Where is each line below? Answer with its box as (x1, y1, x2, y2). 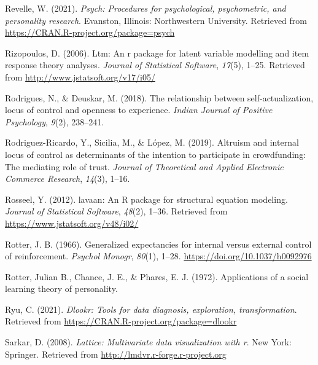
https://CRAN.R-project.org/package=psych (5, 26, 175, 39)
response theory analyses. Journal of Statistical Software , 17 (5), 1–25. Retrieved (5, 58, 305, 71)
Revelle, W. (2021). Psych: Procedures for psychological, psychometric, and (5, 2, 286, 14)
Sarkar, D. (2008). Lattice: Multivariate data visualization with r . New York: (5, 336, 292, 348)
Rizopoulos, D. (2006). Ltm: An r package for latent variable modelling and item (5, 46, 309, 59)
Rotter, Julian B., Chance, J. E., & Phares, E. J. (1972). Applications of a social (5, 270, 309, 283)
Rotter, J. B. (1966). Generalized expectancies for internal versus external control (5, 237, 312, 250)
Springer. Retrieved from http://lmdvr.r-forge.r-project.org (5, 347, 227, 360)
